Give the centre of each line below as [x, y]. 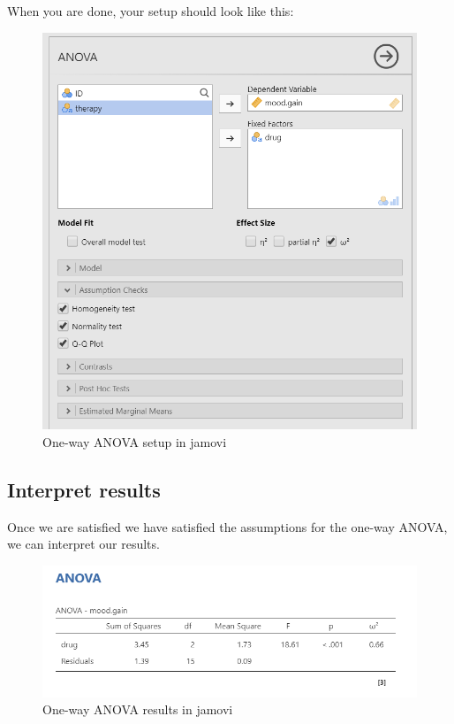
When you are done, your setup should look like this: [151, 11]
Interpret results [84, 490]
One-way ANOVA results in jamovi [138, 709]
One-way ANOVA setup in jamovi [135, 442]
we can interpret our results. [83, 544]
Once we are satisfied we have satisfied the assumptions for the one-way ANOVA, [227, 526]
